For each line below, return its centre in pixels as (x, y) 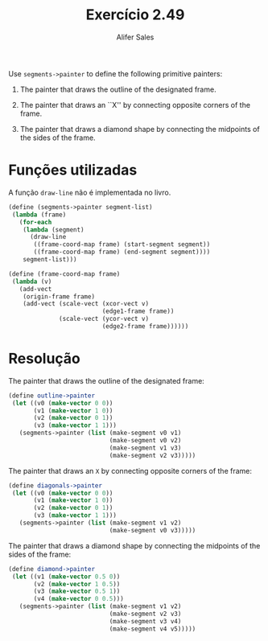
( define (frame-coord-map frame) (64, 274)
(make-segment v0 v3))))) (153, 530)
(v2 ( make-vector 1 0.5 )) (77, 584)
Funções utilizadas (73, 170)
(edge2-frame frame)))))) (145, 327)
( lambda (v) (32, 281)
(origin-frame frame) (59, 296)
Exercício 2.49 (135, 15)
